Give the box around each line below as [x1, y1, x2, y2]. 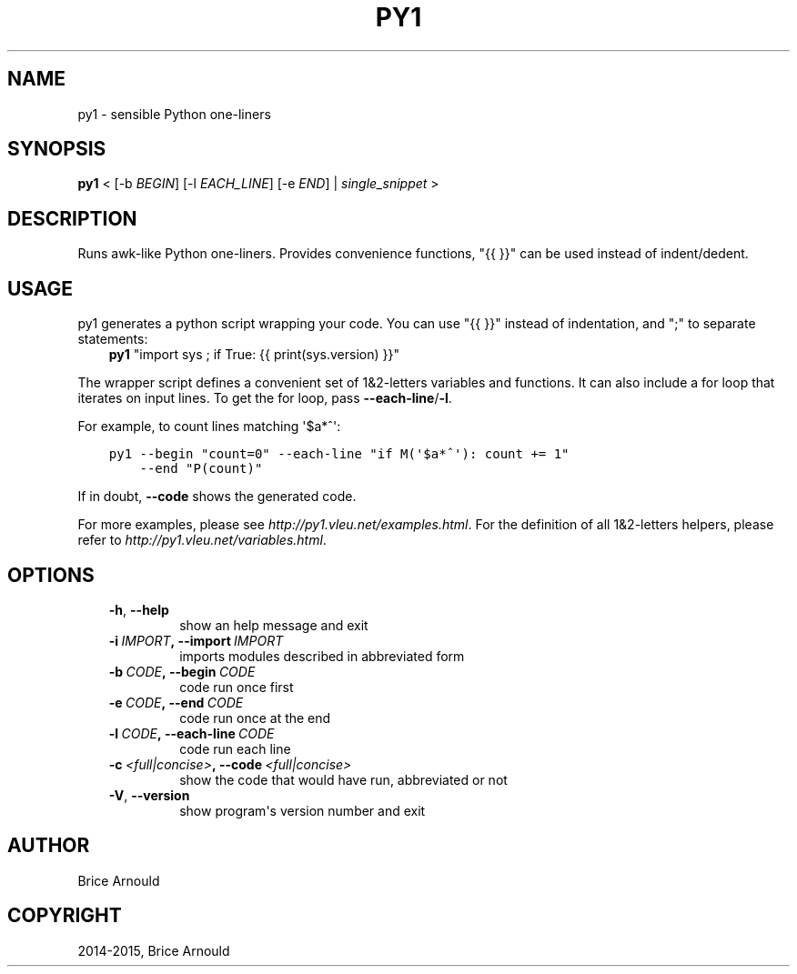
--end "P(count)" [139, 461, 263, 477]
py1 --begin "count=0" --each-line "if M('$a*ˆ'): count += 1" [108, 447, 570, 462]
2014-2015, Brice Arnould [77, 942, 230, 959]
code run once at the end [179, 709, 331, 726]
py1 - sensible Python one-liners [77, 105, 271, 122]
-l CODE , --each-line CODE [108, 725, 275, 741]
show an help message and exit [179, 617, 368, 633]
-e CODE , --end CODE [108, 694, 244, 710]
